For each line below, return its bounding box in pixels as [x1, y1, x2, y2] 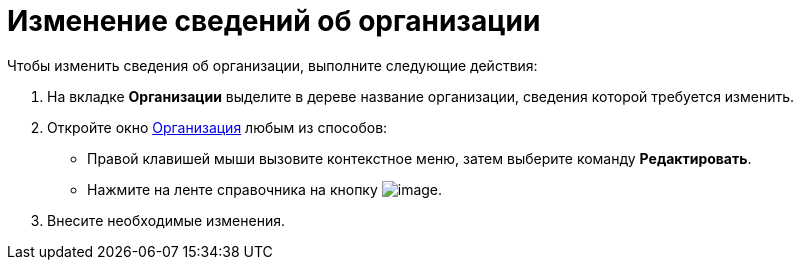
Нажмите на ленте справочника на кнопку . [87, 180, 443, 198]
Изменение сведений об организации [7, 4, 541, 38]
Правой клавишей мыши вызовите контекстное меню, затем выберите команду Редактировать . [87, 149, 752, 167]
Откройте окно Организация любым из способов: [47, 118, 388, 136]
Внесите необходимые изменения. [47, 211, 285, 229]
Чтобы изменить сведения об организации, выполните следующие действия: [7, 56, 538, 74]
